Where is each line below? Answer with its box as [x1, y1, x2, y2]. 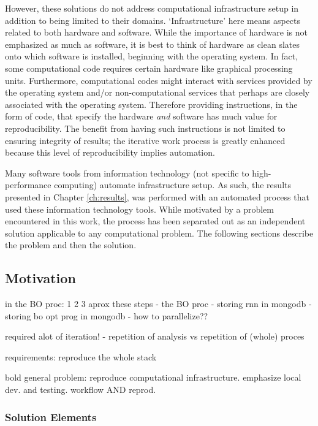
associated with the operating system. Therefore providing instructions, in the [5, 97, 298, 110]
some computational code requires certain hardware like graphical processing [5, 61, 293, 74]
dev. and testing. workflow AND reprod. [5, 383, 156, 396]
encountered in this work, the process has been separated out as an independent [5, 215, 306, 227]
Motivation [5, 268, 76, 287]
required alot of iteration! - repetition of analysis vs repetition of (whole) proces [5, 330, 305, 343]
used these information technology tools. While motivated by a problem [5, 202, 274, 215]
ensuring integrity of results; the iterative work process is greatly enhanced [5, 134, 286, 146]
